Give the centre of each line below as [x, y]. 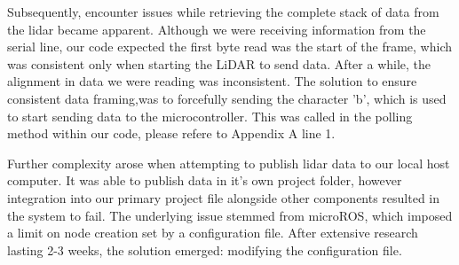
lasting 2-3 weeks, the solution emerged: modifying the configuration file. [205, 249]
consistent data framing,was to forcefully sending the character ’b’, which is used [227, 98]
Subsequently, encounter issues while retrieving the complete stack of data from [223, 12]
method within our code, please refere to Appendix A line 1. [171, 133]
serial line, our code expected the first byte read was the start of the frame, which [230, 47]
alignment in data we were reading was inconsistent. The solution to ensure [212, 81]
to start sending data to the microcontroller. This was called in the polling [210, 116]
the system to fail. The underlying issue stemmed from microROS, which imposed [230, 215]
